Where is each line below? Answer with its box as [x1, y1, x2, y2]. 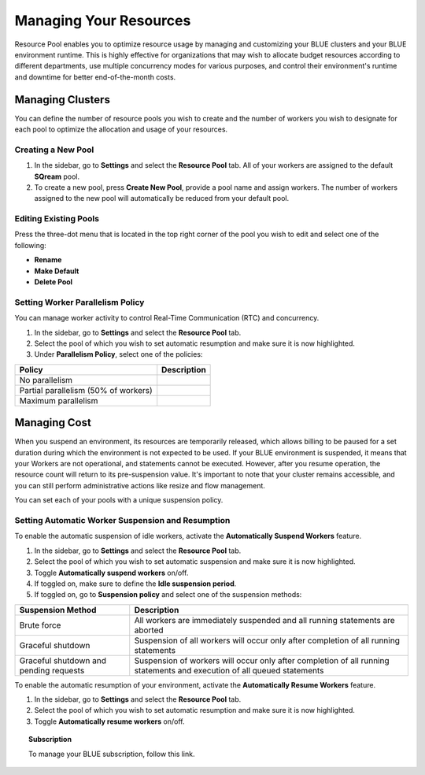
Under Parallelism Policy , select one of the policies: [34, 350, 203, 359]
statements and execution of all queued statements [134, 665, 324, 676]
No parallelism [19, 374, 73, 385]
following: [14, 240, 46, 250]
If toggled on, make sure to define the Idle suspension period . [34, 579, 237, 588]
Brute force [19, 619, 61, 630]
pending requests [19, 665, 85, 676]
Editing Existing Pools [14, 213, 100, 224]
